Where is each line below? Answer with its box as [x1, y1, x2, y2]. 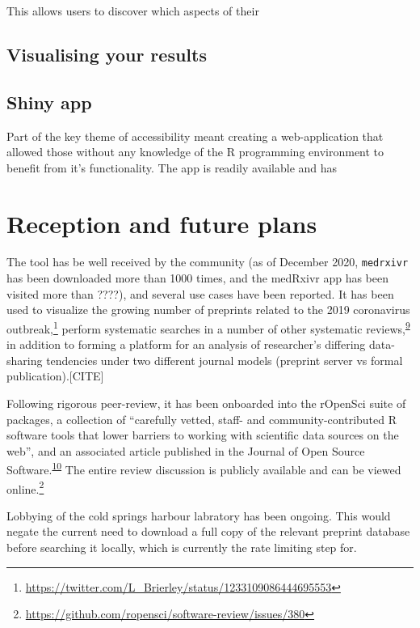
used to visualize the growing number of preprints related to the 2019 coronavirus [6, 301, 410, 318]
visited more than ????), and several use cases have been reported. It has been [6, 285, 394, 302]
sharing [6, 351, 43, 368]
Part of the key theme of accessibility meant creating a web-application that [6, 127, 384, 144]
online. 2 [6, 477, 44, 497]
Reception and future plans [6, 206, 317, 240]
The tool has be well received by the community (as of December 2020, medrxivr [6, 253, 409, 270]
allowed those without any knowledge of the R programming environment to [6, 143, 384, 160]
